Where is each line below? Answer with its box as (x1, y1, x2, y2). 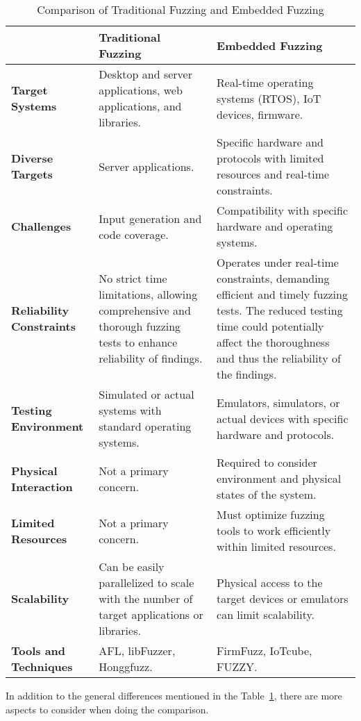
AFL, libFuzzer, (99, 643, 176, 658)
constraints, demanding (217, 270, 330, 286)
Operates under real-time (217, 254, 339, 270)
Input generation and (99, 210, 202, 226)
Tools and (11, 643, 66, 658)
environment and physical (217, 470, 342, 486)
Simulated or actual (99, 386, 194, 402)
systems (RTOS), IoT (217, 90, 321, 106)
